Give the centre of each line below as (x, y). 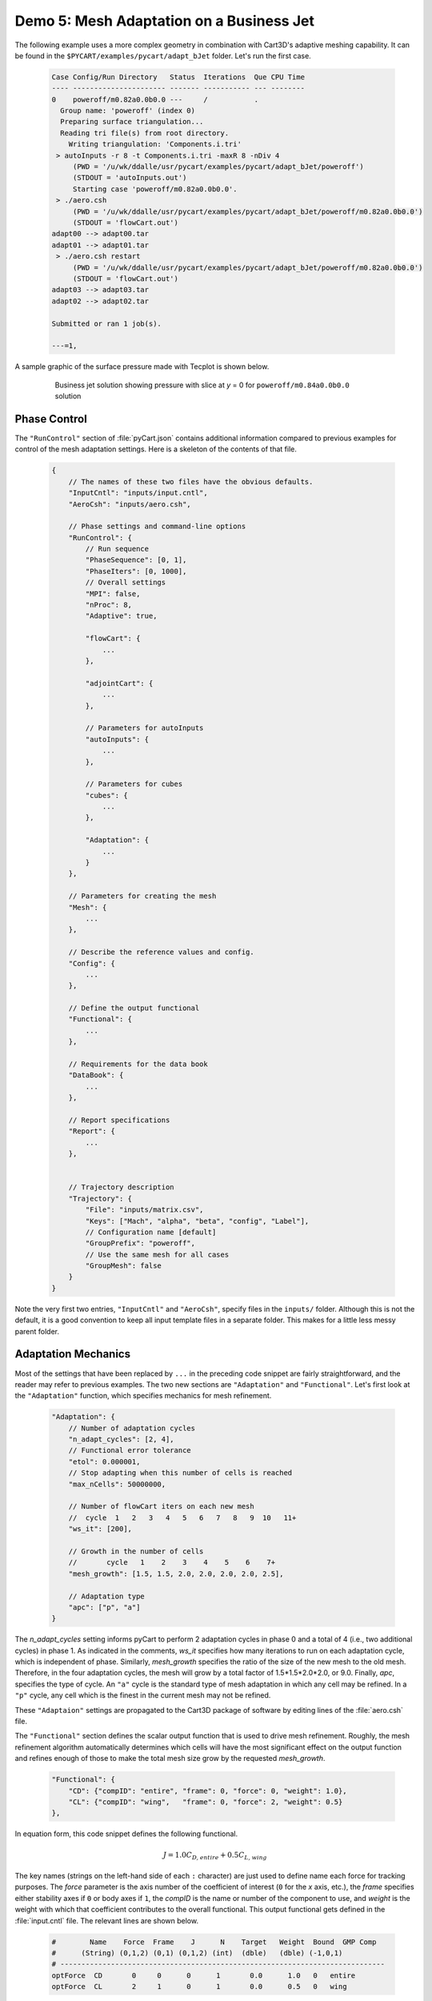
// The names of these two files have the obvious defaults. (191, 481)
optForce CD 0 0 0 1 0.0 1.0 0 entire (204, 1975)
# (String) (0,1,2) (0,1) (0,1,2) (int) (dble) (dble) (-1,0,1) (197, 1953)
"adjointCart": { (119, 683)
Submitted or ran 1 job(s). (106, 323)
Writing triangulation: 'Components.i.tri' (155, 144)
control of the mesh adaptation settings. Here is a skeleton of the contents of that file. (156, 449)
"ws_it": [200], (100, 1529)
